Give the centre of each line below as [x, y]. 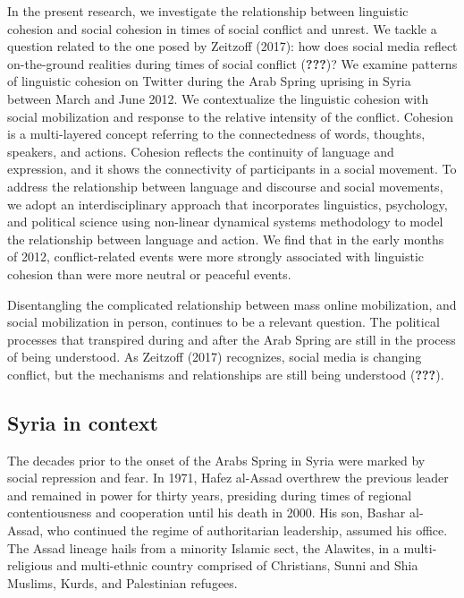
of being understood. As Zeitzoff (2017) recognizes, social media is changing [215, 357]
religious [30, 565]
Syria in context [83, 422]
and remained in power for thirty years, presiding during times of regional [210, 495]
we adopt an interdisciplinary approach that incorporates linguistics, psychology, [228, 204]
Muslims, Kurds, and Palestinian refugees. [122, 582]
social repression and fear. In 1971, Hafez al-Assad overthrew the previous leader [228, 478]
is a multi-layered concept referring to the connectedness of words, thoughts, [216, 134]
